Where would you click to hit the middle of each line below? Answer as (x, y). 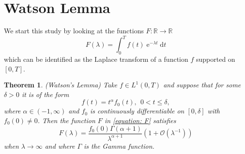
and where (60, 146)
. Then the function (66, 120)
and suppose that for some (202, 85)
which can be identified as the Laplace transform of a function (96, 59)
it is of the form (45, 94)
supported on (215, 59)
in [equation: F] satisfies (140, 120)
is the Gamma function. (119, 146)
